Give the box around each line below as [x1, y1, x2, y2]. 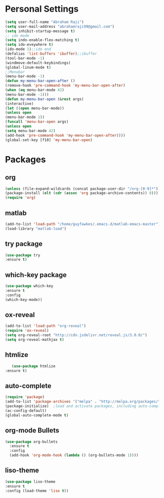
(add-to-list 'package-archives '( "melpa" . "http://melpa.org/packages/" [5, 399, 161, 404]
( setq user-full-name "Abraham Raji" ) [5, 20, 84, 24]
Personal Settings [5, 3, 79, 15]
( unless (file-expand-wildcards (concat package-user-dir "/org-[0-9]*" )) [5, 186, 161, 191]
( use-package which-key [5, 284, 54, 289]
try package [5, 240, 43, 248]
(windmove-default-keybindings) [5, 60, 71, 65]
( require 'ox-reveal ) [5, 328, 49, 333]
